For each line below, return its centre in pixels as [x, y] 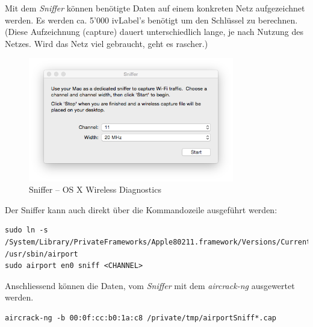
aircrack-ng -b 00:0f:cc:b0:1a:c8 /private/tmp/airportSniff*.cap [141, 318]
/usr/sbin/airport [42, 254]
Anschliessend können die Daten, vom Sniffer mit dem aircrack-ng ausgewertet [150, 285]
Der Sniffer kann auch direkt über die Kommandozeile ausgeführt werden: [141, 209]
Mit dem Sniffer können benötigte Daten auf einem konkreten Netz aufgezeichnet [155, 8]
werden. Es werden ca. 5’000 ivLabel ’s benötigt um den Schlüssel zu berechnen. [151, 20]
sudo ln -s [26, 230]
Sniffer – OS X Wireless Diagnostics [95, 189]
